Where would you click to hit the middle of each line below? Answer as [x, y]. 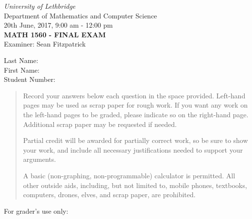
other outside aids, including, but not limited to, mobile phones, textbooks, [135, 185]
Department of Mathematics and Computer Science [81, 15]
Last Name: [21, 60]
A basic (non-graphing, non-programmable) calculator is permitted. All [129, 175]
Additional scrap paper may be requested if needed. [100, 124]
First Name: [22, 70]
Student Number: [30, 79]
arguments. [40, 159]
